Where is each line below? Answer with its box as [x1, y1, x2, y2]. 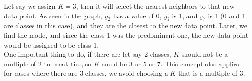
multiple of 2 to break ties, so [4, 58, 92, 68]
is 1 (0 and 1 [208, 10, 246, 20]
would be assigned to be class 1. [4, 39, 99, 49]
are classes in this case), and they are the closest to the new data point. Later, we [4, 20, 247, 31]
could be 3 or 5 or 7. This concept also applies [101, 58, 239, 68]
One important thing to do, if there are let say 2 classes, [4, 49, 171, 59]
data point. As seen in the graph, [4, 10, 102, 20]
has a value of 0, [113, 10, 162, 20]
